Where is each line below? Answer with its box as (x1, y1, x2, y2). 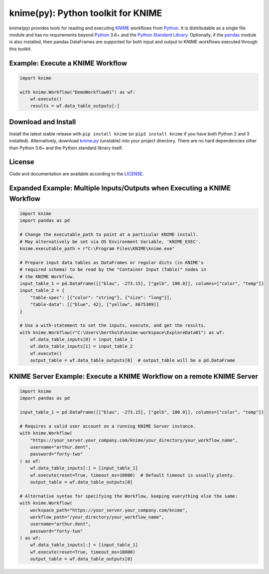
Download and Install (9, 117, 76, 126)
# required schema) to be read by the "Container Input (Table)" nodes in (19, 267, 207, 272)
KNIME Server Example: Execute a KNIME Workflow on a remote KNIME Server (9, 372, 259, 381)
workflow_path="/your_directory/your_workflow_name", (30, 514, 164, 520)
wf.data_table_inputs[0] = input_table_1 (30, 337, 133, 342)
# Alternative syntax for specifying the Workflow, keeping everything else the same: (19, 493, 238, 499)
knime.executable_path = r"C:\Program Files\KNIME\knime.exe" (19, 246, 175, 252)
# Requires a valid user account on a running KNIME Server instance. (19, 423, 196, 429)
